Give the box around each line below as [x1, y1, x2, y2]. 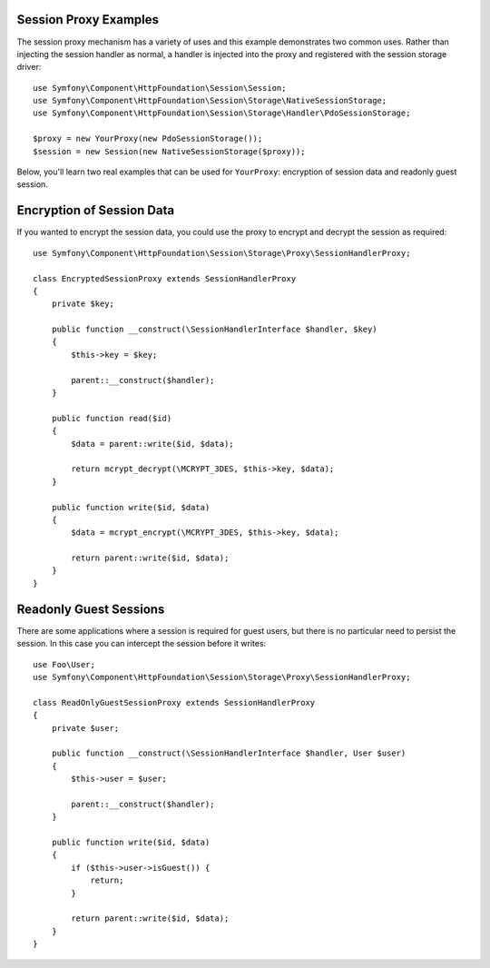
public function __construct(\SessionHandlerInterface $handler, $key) [51, 324, 377, 335]
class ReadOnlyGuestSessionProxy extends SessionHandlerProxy [33, 697, 316, 707]
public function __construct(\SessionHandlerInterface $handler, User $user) [51, 748, 407, 758]
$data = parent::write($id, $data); [71, 439, 235, 449]
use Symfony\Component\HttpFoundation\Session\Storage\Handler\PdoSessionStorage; [33, 108, 411, 118]
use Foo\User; [33, 659, 95, 669]
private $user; [51, 723, 120, 733]
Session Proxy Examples [16, 12, 159, 27]
